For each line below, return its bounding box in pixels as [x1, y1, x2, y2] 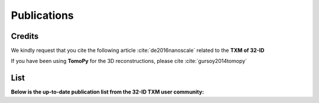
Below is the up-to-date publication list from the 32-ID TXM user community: [11, 88, 204, 95]
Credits [11, 31, 39, 41]
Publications [11, 9, 74, 22]
